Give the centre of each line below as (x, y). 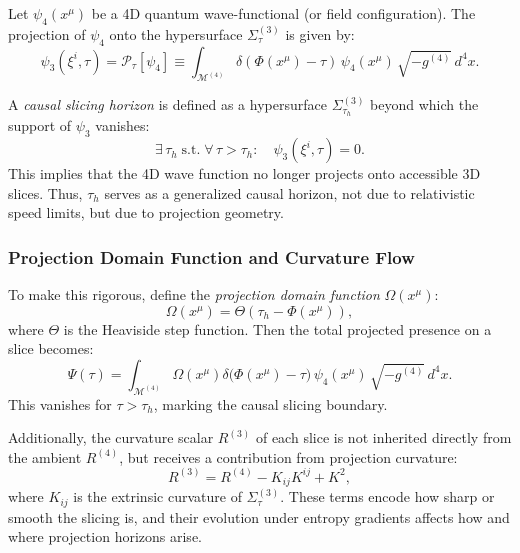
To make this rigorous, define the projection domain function (194, 294)
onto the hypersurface (176, 33)
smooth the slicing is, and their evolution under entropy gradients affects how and (259, 516)
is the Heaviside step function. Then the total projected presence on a (277, 328)
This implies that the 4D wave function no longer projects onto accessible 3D (244, 173)
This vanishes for (60, 403)
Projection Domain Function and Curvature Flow (211, 256)
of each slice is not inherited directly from (383, 437)
